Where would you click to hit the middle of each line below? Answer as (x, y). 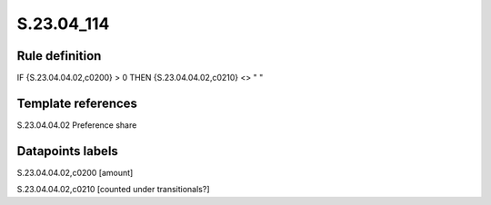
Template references (77, 103)
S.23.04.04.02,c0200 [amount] (75, 172)
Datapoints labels (67, 151)
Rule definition (59, 56)
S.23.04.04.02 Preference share (77, 125)
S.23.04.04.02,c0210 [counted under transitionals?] (113, 190)
